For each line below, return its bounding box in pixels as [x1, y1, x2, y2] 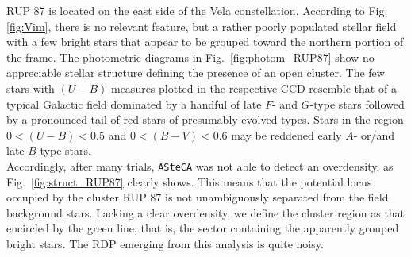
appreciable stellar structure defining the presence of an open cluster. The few [6, 64, 385, 81]
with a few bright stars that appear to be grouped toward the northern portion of [6, 33, 404, 50]
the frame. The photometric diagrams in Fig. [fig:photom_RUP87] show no [6, 48, 375, 65]
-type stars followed [309, 95, 405, 112]
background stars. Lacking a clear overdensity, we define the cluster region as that [6, 204, 405, 221]
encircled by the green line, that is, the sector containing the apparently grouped [6, 220, 399, 236]
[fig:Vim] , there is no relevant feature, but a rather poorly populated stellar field [6, 17, 397, 34]
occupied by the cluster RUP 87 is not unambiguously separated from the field [6, 189, 389, 205]
